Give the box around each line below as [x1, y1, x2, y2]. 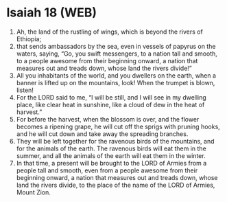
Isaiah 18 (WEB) [6, 5, 97, 21]
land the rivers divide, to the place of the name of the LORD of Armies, [16, 181, 215, 189]
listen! [16, 86, 34, 94]
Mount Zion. [16, 188, 51, 197]
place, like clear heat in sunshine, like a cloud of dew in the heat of [16, 100, 205, 109]
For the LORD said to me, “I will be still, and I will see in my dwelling [16, 93, 206, 101]
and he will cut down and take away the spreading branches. [16, 129, 189, 138]
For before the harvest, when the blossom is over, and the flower [16, 115, 200, 123]
